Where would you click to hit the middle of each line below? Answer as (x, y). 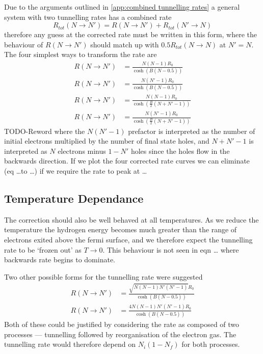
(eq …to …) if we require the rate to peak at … (76, 170)
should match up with (125, 44)
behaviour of (24, 44)
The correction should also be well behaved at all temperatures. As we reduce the (131, 219)
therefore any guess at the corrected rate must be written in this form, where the (131, 34)
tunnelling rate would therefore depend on (70, 344)
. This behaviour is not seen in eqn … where (171, 249)
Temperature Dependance (74, 198)
